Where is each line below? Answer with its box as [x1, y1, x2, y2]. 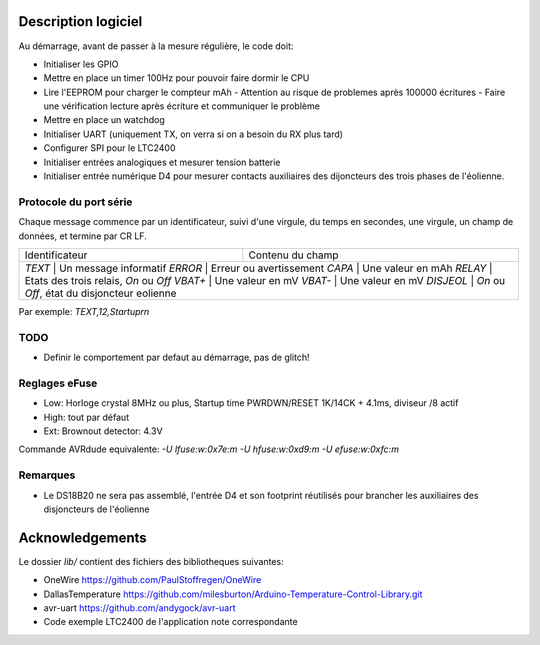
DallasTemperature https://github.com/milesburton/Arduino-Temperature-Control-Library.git [43, 588, 423, 600]
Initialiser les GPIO [43, 58, 119, 70]
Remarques [18, 468, 76, 482]
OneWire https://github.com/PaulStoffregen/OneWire [43, 574, 262, 586]
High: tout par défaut [43, 411, 130, 423]
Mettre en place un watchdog [43, 114, 165, 126]
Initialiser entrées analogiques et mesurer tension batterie [43, 156, 281, 168]
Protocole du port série [18, 195, 133, 209]
